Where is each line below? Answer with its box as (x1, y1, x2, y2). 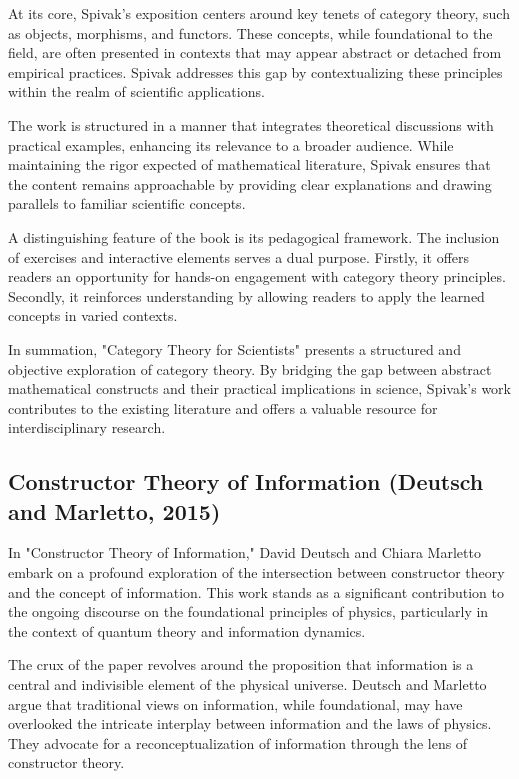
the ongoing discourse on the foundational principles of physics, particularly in (8, 601, 489, 622)
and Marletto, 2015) (8, 495, 221, 526)
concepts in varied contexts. (8, 305, 178, 326)
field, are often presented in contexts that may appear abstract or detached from (8, 42, 502, 63)
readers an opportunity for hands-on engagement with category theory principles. (8, 266, 506, 287)
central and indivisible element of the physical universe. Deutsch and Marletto (8, 674, 487, 695)
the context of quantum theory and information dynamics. (8, 620, 366, 641)
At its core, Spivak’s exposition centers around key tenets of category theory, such (8, 3, 510, 23)
